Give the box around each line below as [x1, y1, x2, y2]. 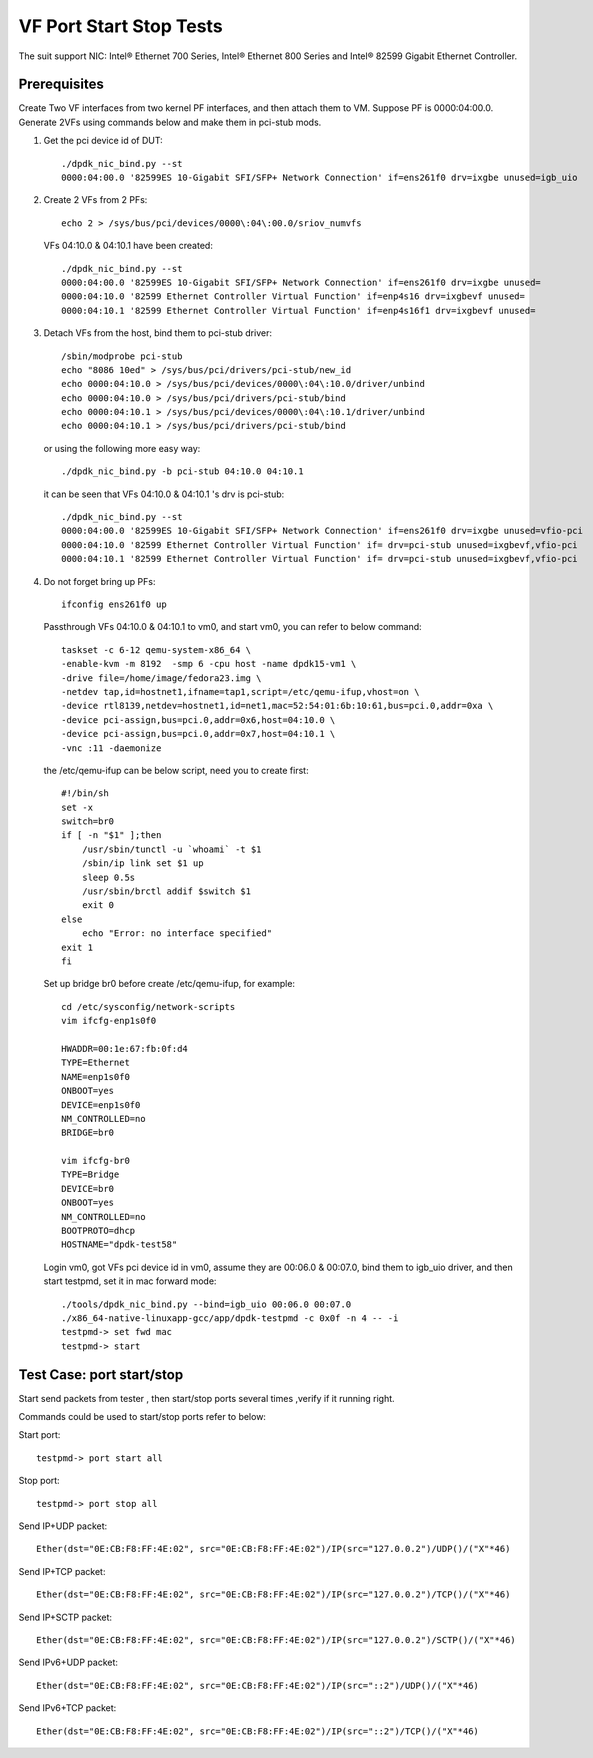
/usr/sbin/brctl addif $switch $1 [81, 886, 252, 897]
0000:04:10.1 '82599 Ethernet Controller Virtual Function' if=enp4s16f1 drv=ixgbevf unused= [61, 305, 536, 316]
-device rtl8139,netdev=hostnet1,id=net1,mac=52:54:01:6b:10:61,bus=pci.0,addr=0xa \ [61, 700, 494, 712]
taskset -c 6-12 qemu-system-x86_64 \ [61, 644, 252, 655]
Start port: [18, 1429, 61, 1441]
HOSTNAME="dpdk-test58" [61, 1239, 178, 1250]
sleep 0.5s [81, 871, 136, 883]
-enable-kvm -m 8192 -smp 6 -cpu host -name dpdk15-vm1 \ [61, 658, 357, 670]
